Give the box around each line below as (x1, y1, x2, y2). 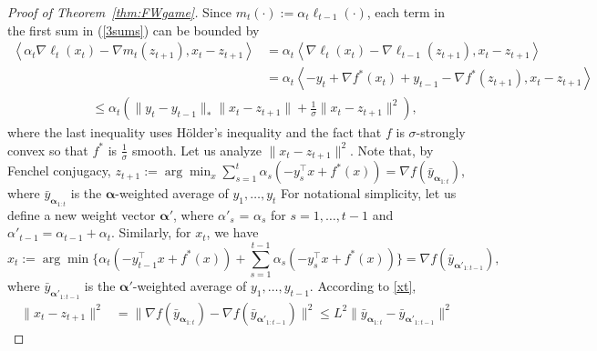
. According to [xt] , (309, 276, 417, 296)
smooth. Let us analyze (131, 140, 262, 159)
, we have (206, 223, 259, 242)
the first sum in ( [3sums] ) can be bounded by (7, 20, 260, 39)
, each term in (366, 3, 445, 21)
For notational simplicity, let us (281, 184, 457, 203)
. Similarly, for (110, 223, 191, 242)
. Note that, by (350, 140, 434, 159)
